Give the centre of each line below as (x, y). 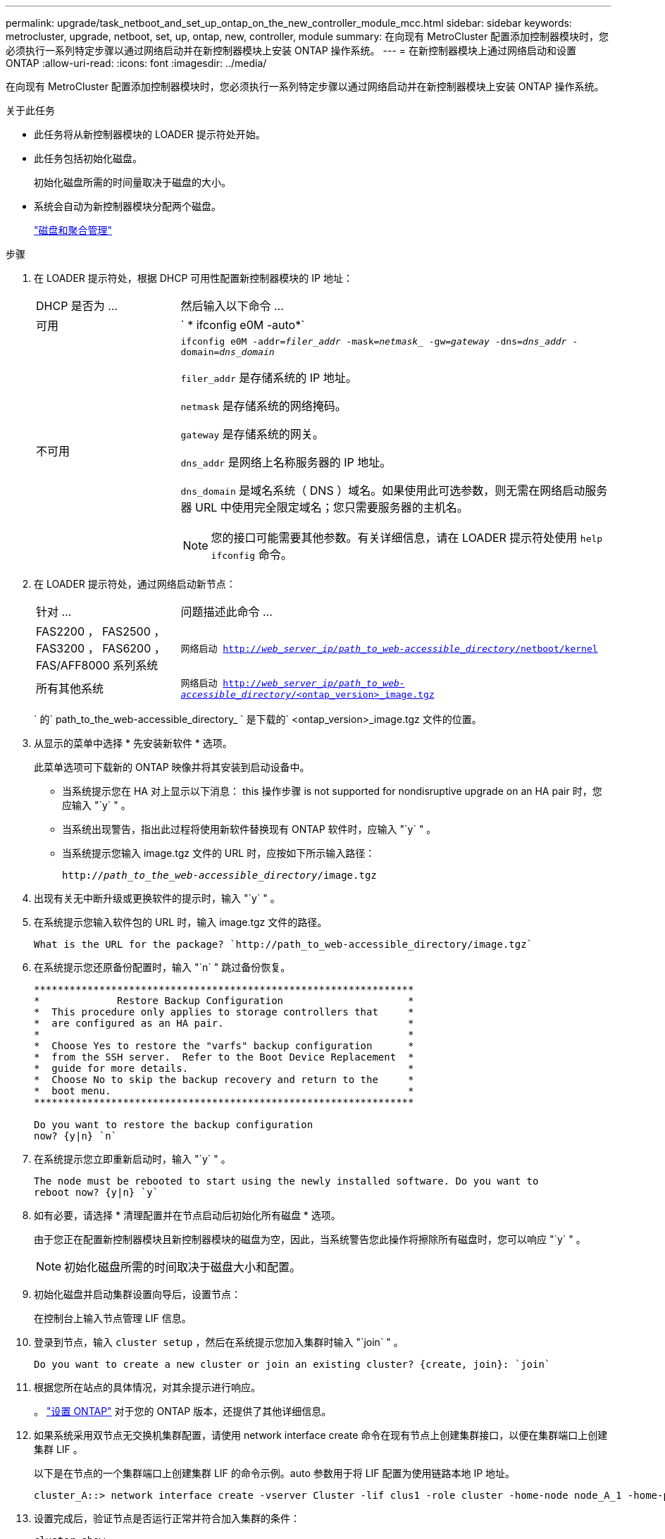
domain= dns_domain (228, 352)
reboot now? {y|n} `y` (97, 1192)
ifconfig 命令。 (251, 555)
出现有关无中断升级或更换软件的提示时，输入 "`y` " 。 (157, 898)
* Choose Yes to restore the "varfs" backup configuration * (224, 1046)
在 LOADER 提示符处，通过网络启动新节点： (135, 584)
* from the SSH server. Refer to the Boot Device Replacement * (224, 1057)
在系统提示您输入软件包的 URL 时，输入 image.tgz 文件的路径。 (181, 922)
